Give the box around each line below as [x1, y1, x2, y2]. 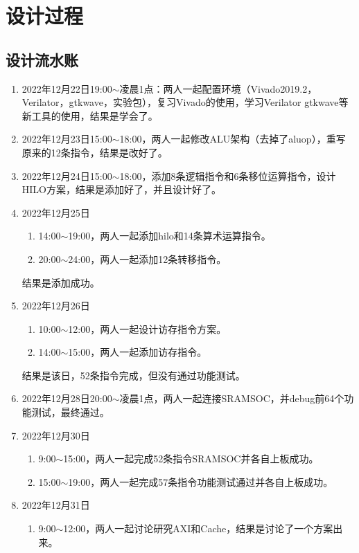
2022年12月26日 [21, 298, 90, 313]
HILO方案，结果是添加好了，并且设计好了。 [21, 182, 221, 197]
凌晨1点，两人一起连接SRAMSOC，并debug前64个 [119, 391, 344, 406]
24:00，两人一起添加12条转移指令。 [68, 251, 227, 266]
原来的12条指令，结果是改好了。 [21, 145, 168, 159]
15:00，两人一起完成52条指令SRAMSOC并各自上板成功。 [63, 451, 319, 466]
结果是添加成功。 [21, 275, 100, 289]
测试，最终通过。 [31, 405, 110, 419]
